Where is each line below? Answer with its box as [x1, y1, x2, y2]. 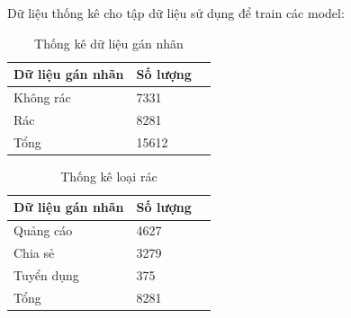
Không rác [13, 88, 71, 107]
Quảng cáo [13, 221, 73, 240]
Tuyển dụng [13, 265, 79, 284]
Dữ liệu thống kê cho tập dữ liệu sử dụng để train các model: [7, 4, 345, 22]
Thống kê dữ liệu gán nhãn [34, 33, 184, 52]
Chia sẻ [13, 243, 55, 262]
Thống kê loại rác [60, 166, 157, 185]
